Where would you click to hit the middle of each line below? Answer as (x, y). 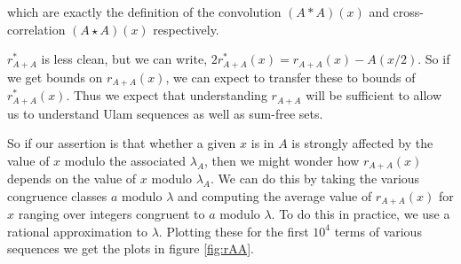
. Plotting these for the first (234, 231)
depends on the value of (72, 179)
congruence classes (57, 195)
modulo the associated (125, 160)
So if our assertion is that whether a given (122, 143)
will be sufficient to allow (374, 95)
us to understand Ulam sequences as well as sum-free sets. (165, 113)
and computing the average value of (274, 195)
